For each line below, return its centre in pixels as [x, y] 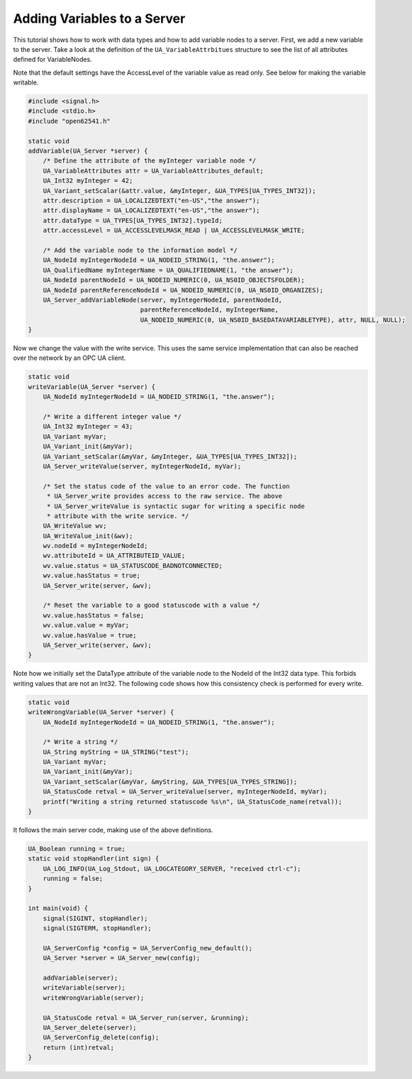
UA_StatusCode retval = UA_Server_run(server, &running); [146, 1018]
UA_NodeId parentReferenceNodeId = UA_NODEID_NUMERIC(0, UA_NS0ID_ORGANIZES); [183, 290]
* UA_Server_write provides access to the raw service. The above [165, 496]
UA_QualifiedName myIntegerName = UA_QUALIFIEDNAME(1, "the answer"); [168, 270]
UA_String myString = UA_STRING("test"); [116, 752]
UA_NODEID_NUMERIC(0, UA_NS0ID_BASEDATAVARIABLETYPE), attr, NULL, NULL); [273, 320]
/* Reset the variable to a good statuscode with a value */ [151, 606]
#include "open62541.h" [69, 121]
